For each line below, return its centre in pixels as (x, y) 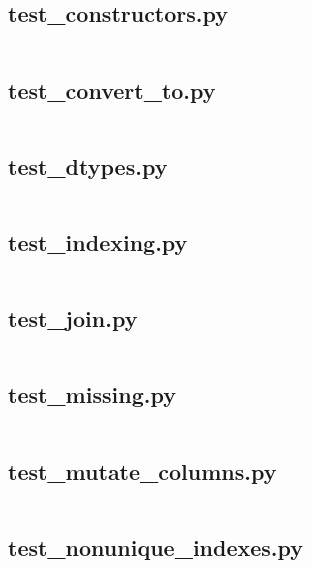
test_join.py (73, 318)
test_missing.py (92, 394)
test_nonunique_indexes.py (156, 546)
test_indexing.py (98, 242)
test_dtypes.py (88, 165)
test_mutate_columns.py (142, 470)
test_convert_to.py (112, 89)
